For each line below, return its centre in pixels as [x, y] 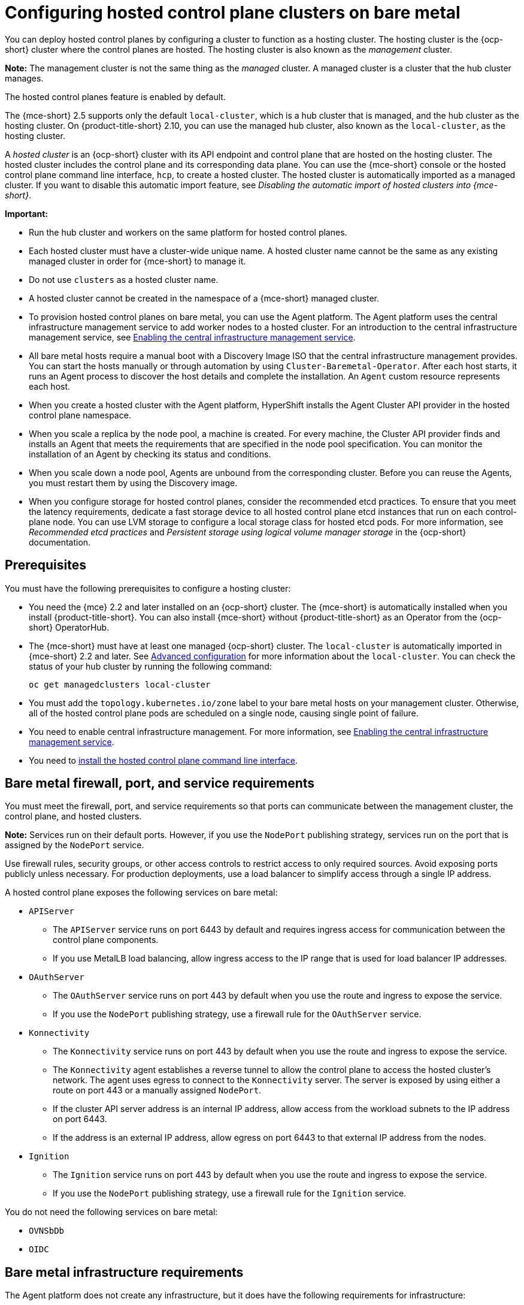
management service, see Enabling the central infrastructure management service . [192, 337]
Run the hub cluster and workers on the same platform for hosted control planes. [188, 232]
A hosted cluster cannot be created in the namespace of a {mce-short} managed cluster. [204, 298]
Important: [26, 213]
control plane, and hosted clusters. [73, 816]
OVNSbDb [47, 1231]
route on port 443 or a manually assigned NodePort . [157, 1090]
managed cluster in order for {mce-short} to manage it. [137, 261]
